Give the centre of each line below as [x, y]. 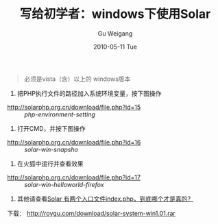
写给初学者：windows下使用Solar [115, 14]
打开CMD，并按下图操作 [51, 128]
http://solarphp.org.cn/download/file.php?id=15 [74, 107]
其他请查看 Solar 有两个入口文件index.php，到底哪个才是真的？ [105, 199]
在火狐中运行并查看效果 [50, 163]
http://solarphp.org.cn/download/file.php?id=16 [74, 142]
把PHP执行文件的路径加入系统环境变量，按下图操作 [89, 93]
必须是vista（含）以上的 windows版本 [77, 79]
